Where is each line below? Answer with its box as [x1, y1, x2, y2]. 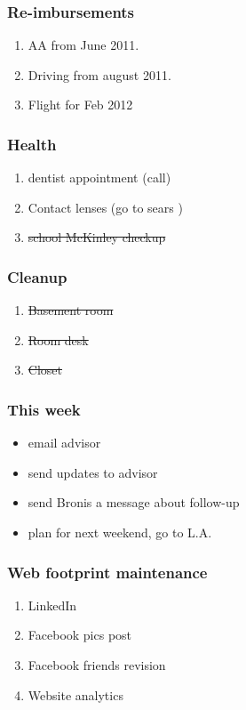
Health [7, 133, 57, 155]
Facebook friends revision [28, 656, 166, 674]
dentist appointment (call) [28, 168, 171, 187]
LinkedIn [28, 595, 77, 614]
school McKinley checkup [28, 228, 166, 246]
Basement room [28, 301, 114, 319]
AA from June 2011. [28, 36, 139, 54]
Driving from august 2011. [28, 65, 171, 84]
